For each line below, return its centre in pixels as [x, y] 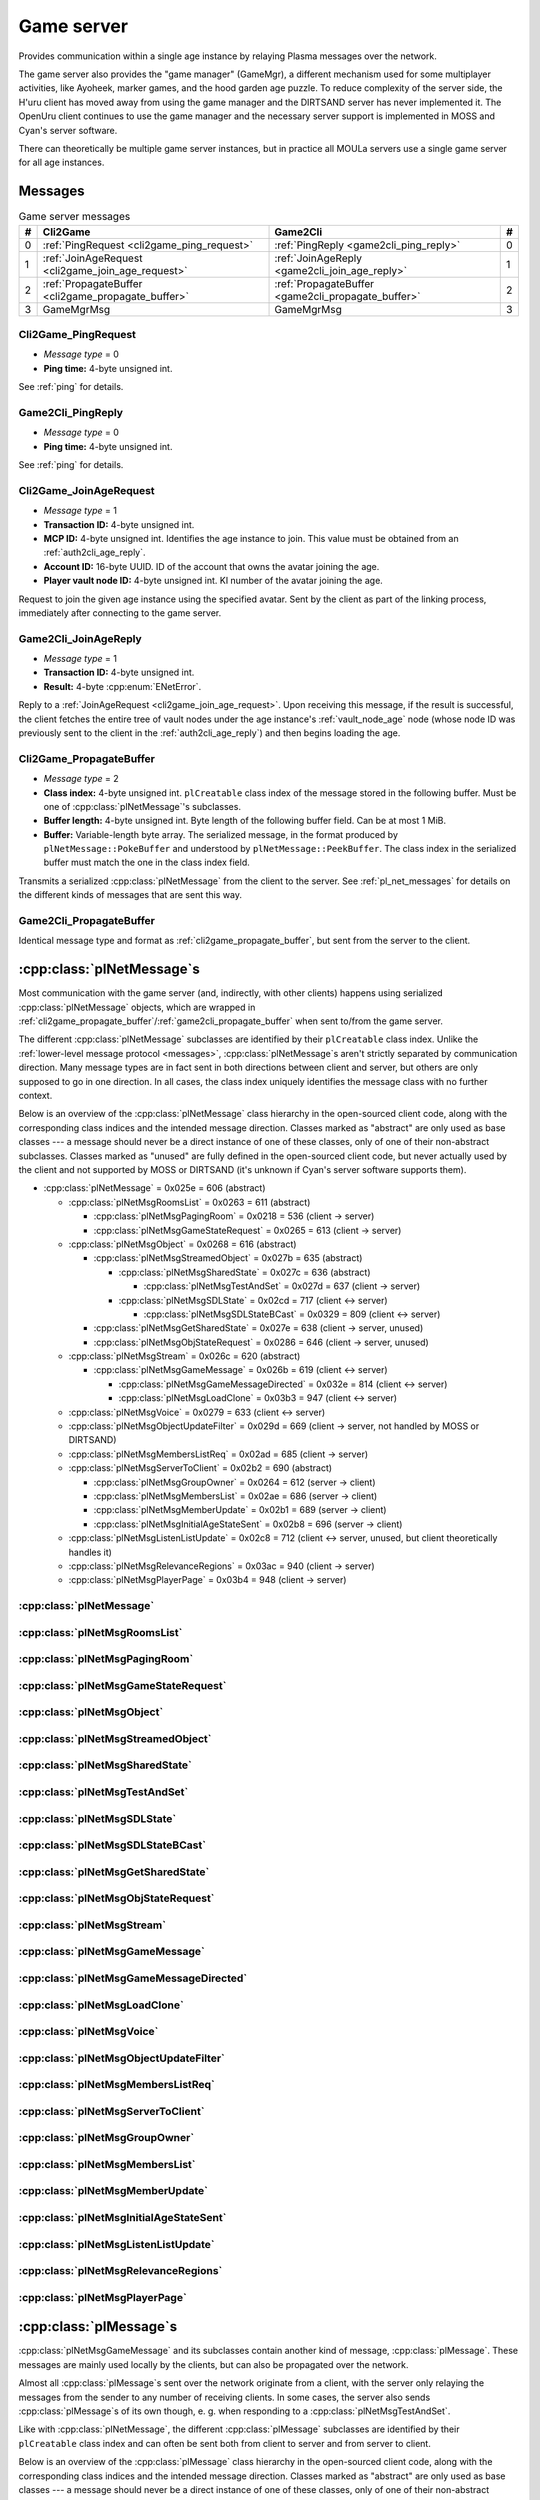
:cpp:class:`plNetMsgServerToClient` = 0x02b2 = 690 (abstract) [200, 1468]
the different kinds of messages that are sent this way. [130, 895]
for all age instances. [61, 162]
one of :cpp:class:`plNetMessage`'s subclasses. [142, 806]
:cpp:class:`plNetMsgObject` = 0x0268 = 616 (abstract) [182, 1244]
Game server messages [74, 217]
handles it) [90, 1552]
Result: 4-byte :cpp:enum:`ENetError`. [122, 686]
